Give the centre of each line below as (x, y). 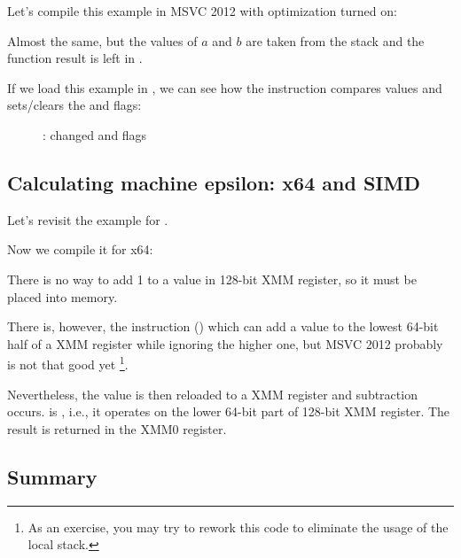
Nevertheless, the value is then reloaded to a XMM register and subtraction (212, 394)
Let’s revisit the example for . (88, 219)
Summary (52, 476)
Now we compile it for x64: (80, 249)
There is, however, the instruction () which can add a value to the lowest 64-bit (223, 326)
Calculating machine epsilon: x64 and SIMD (214, 182)
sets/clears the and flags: (74, 105)
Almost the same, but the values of (102, 40)
